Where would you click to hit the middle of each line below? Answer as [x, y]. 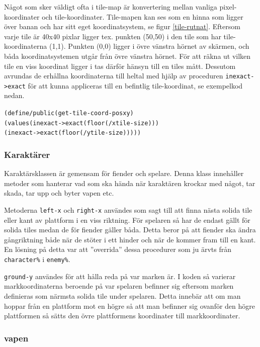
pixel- [228, 7]
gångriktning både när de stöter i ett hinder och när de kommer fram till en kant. [130, 239]
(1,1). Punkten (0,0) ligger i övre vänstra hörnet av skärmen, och [149, 46]
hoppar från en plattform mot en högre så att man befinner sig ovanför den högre [130, 306]
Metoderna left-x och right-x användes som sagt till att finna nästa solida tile [128, 210]
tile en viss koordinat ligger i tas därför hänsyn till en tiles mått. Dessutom [120, 66]
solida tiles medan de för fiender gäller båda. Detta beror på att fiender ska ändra [130, 230]
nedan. [14, 95]
